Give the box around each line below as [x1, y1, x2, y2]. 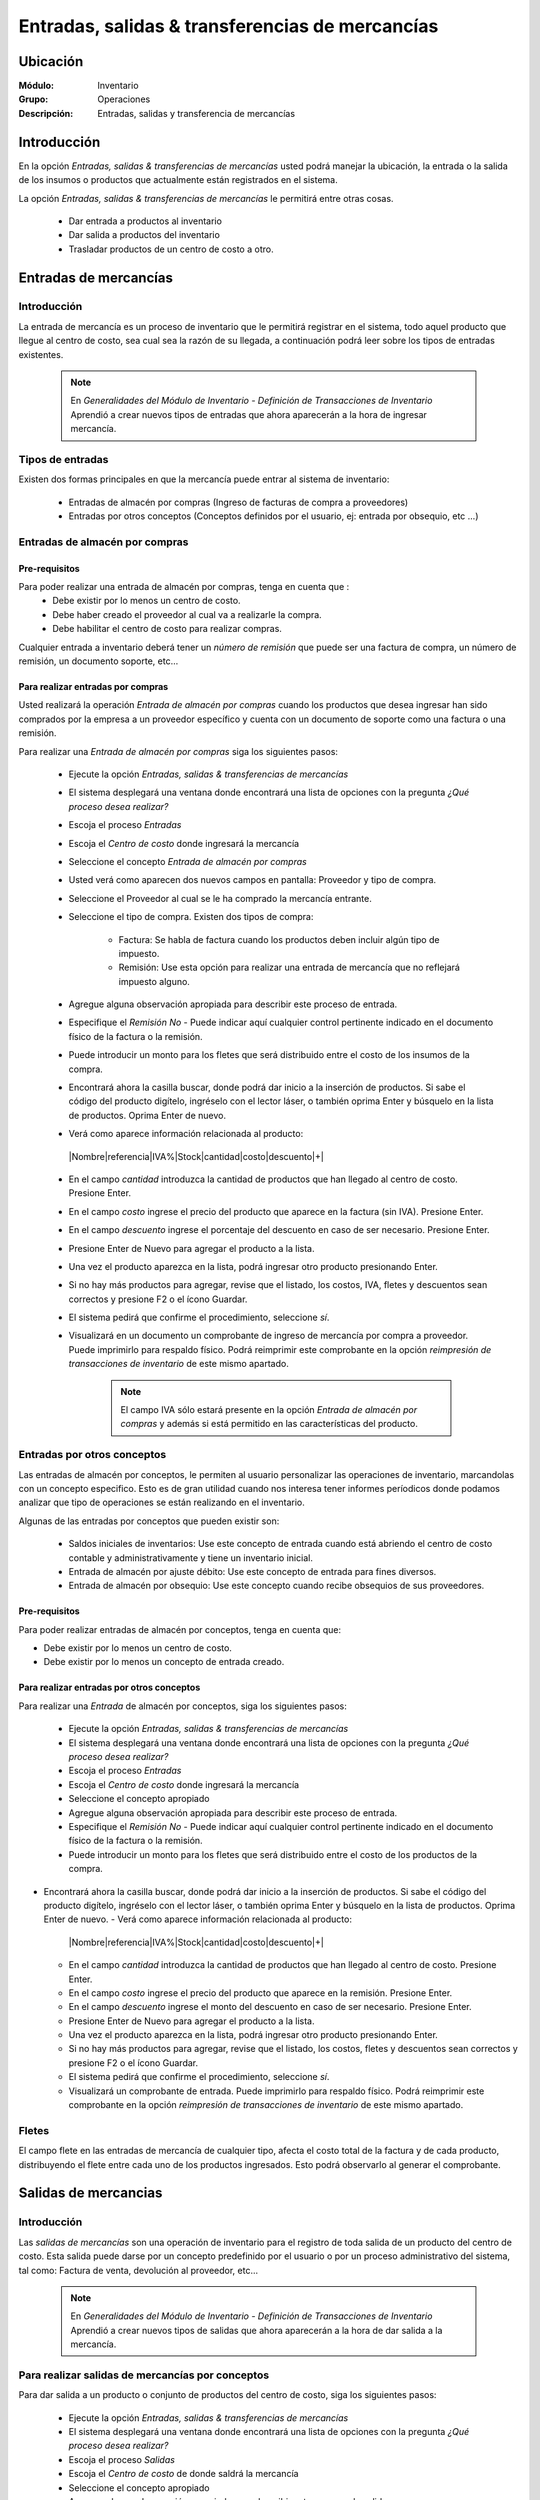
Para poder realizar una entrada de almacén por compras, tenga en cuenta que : [18, 581, 350, 593]
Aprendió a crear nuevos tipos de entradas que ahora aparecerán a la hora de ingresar [70, 408, 427, 420]
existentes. [18, 348, 64, 360]
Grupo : [18, 93, 49, 105]
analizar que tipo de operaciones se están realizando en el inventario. [18, 1496, 305, 1509]
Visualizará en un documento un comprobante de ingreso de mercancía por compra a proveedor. [68, 1330, 469, 1342]
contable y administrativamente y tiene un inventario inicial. [68, 1551, 314, 1564]
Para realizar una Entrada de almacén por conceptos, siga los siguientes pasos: [18, 1700, 347, 1712]
